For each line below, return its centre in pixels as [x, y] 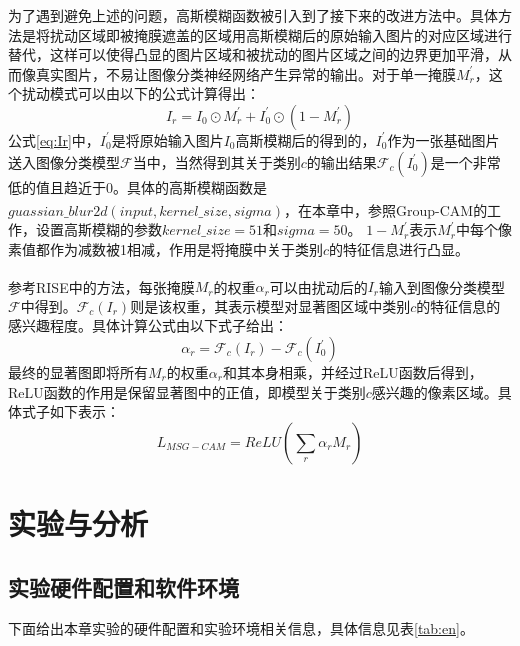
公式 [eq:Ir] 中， [54, 139]
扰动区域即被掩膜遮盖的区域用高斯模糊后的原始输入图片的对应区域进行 [280, 34]
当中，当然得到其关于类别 [216, 161]
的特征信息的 [458, 305]
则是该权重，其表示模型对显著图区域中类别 [270, 305]
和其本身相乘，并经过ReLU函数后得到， [352, 372]
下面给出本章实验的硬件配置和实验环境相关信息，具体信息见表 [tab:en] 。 [241, 628]
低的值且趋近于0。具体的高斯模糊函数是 [137, 186]
